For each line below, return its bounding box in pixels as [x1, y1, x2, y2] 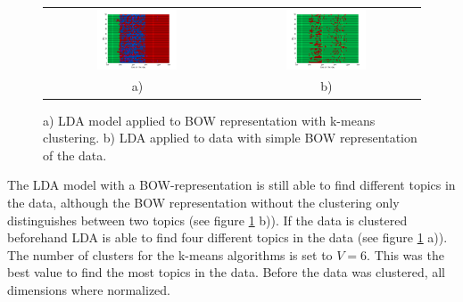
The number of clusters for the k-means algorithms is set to [7, 245, 333, 264]
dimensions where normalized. [7, 280, 171, 298]
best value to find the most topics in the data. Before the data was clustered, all [7, 263, 446, 282]
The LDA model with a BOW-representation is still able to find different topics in [7, 175, 456, 194]
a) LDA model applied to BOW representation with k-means [43, 110, 376, 129]
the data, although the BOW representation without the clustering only [7, 192, 400, 211]
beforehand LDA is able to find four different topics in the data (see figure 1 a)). [7, 228, 448, 247]
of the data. [43, 145, 107, 164]
